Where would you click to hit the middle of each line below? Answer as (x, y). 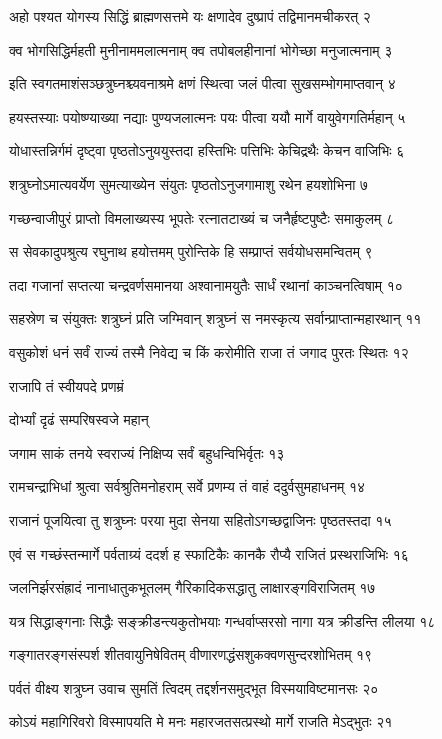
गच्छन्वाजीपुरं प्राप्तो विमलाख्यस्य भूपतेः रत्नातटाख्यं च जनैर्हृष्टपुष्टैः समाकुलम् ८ (201, 217)
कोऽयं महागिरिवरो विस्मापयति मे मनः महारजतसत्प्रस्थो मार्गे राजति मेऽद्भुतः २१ (201, 721)
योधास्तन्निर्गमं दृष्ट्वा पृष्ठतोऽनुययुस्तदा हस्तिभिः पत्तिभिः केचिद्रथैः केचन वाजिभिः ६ (207, 150)
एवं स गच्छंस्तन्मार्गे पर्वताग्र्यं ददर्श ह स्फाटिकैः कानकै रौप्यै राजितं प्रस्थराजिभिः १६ (209, 553)
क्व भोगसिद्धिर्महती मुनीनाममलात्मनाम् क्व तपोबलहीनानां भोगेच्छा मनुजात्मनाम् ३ (201, 49)
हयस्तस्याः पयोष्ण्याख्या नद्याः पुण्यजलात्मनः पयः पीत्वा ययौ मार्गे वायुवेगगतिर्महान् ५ (207, 116)
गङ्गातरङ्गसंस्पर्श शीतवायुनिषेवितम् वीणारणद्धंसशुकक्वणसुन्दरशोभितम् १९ (191, 654)
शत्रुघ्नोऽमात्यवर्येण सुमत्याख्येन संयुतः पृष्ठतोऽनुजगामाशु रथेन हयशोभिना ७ (189, 183)
